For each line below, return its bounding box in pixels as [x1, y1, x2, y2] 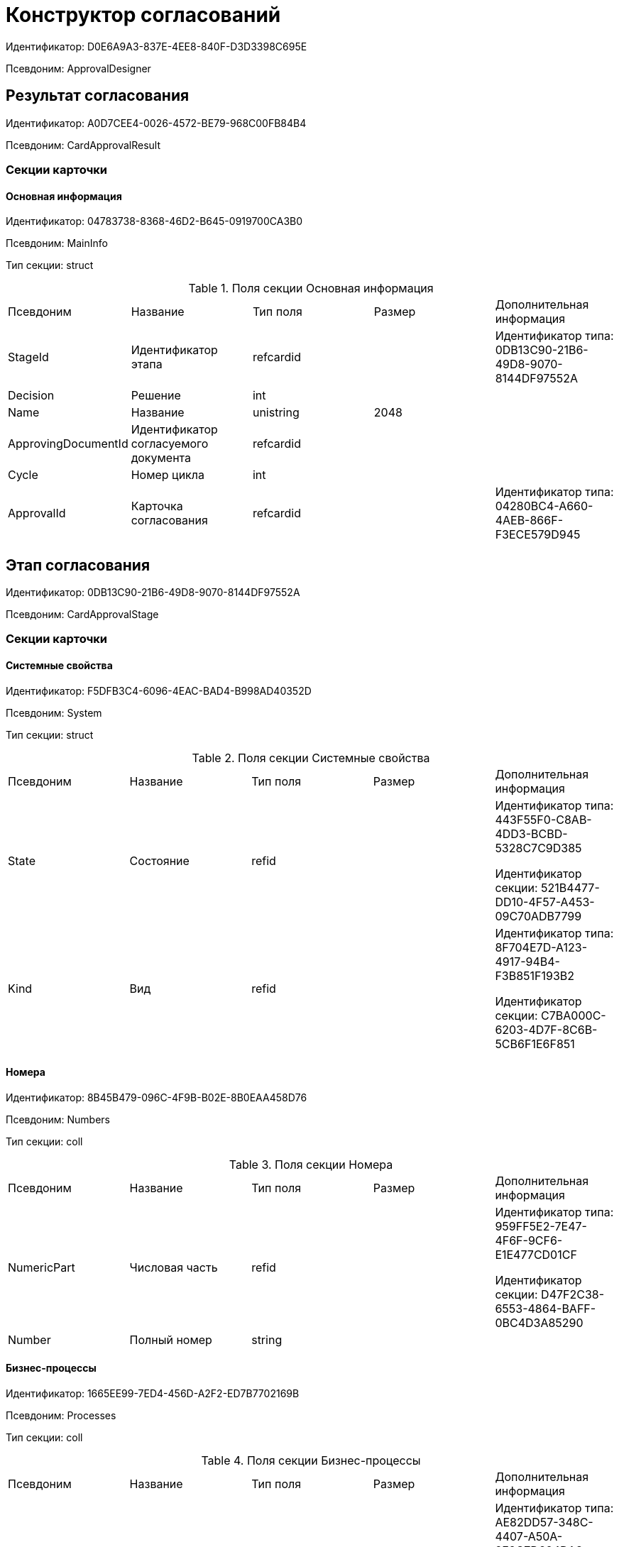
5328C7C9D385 [495, 840, 582, 855]
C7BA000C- [541, 1008, 606, 1023]
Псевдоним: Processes [6, 1409, 116, 1422]
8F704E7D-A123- [495, 940, 587, 954]
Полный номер [129, 1332, 212, 1347]
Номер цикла [131, 468, 204, 483]
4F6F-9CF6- [495, 1233, 563, 1248]
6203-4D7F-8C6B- [495, 1022, 598, 1037]
